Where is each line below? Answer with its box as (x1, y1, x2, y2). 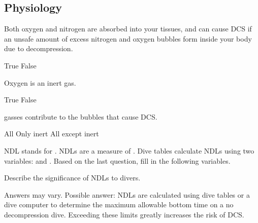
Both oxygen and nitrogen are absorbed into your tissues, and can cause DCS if (4, 23, 252, 34)
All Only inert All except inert (4, 128, 99, 139)
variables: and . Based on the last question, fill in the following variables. (4, 155, 231, 166)
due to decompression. (4, 43, 73, 54)
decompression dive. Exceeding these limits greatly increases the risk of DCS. (4, 209, 244, 219)
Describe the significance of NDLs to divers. (4, 172, 141, 183)
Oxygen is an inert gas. (4, 77, 76, 88)
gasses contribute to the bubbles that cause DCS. (4, 111, 157, 122)
